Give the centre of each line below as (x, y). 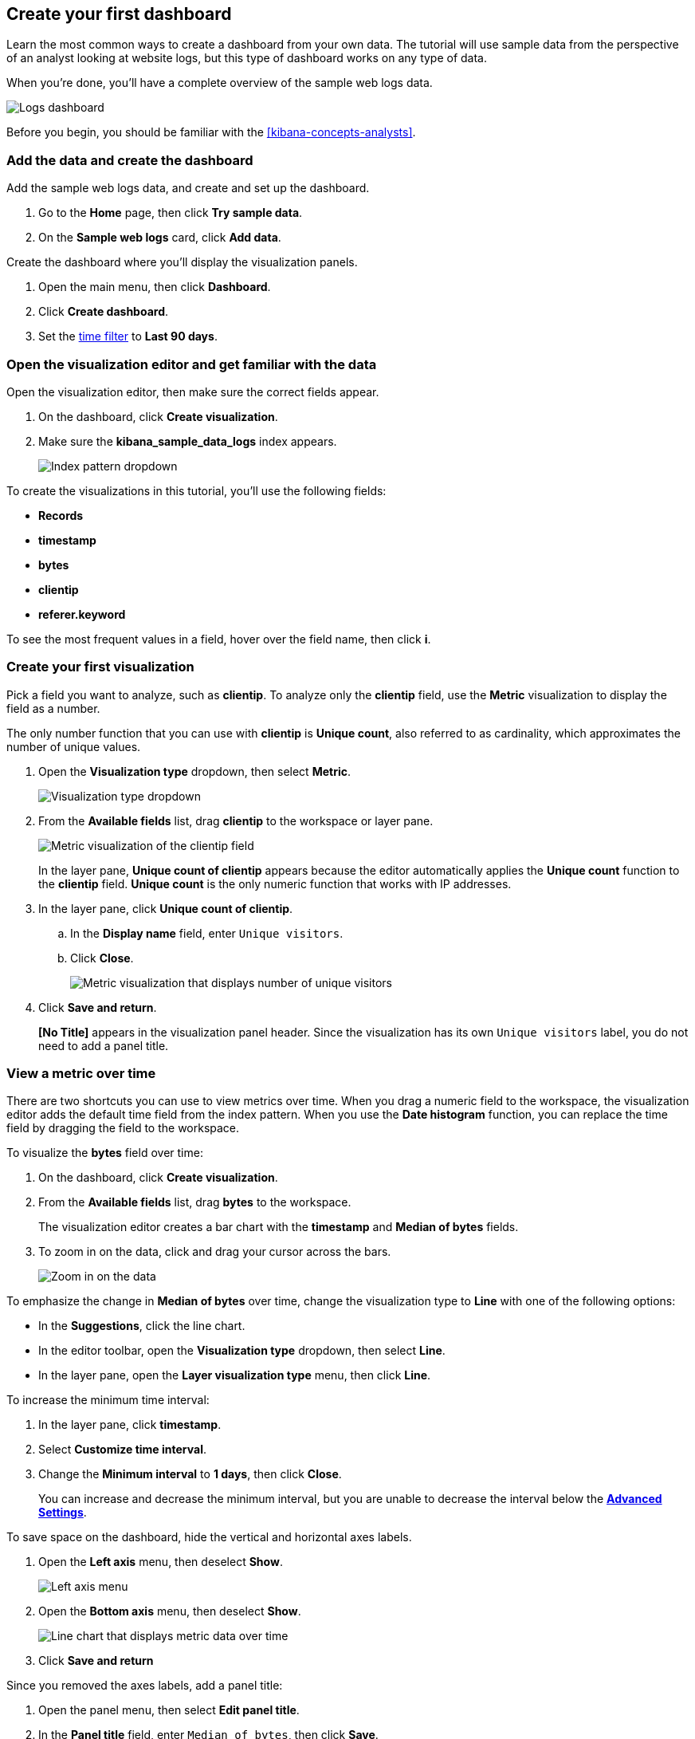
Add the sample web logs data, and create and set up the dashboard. (188, 188)
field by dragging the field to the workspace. (123, 1128)
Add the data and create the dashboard (130, 160)
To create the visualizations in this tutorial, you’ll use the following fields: (196, 490)
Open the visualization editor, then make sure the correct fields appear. (193, 391)
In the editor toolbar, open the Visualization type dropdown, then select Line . (242, 1351)
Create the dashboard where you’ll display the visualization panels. (182, 262)
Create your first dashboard (119, 14)
